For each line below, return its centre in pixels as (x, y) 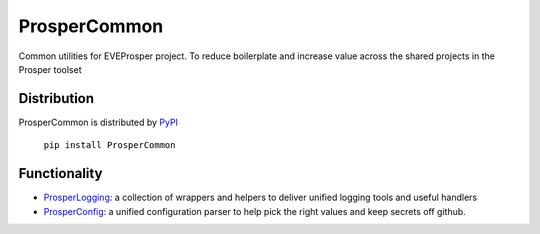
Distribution (56, 98)
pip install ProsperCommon (109, 145)
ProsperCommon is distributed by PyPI (98, 122)
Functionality (60, 173)
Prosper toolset (50, 69)
